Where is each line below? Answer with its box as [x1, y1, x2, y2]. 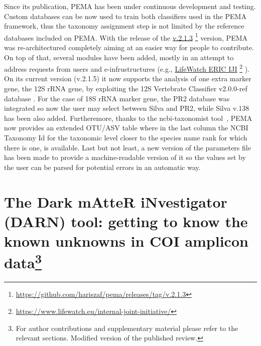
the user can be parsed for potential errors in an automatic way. [4, 161, 201, 172]
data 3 [4, 250, 42, 273]
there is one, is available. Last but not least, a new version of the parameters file [4, 142, 251, 152]
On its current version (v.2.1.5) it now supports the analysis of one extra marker [4, 73, 251, 84]
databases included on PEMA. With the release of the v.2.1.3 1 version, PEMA [4, 31, 248, 43]
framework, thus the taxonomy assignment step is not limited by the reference [4, 21, 244, 31]
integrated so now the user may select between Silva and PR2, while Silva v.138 [4, 103, 249, 113]
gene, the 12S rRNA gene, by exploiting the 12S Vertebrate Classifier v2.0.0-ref [4, 83, 247, 94]
